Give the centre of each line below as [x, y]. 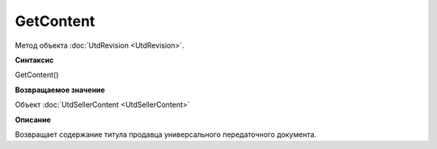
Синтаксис [34, 60]
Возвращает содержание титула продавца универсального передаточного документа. [166, 134]
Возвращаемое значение [60, 90]
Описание [33, 119]
